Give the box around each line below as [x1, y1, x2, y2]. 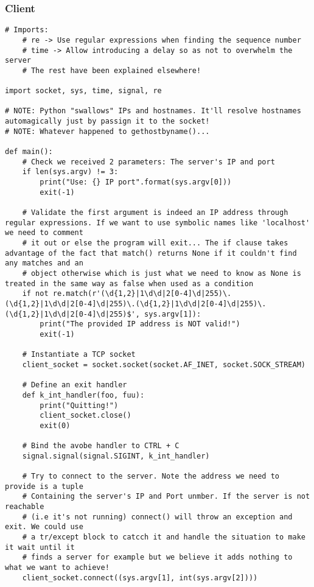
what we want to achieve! [5, 563, 110, 572]
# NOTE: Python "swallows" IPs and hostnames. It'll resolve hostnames [5, 107, 301, 116]
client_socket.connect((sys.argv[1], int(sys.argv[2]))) [22, 573, 258, 582]
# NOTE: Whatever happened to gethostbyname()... [5, 127, 210, 136]
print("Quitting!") [40, 401, 119, 410]
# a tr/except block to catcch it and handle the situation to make [22, 533, 305, 542]
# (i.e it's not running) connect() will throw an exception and [22, 512, 293, 521]
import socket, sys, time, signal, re [5, 86, 162, 96]
